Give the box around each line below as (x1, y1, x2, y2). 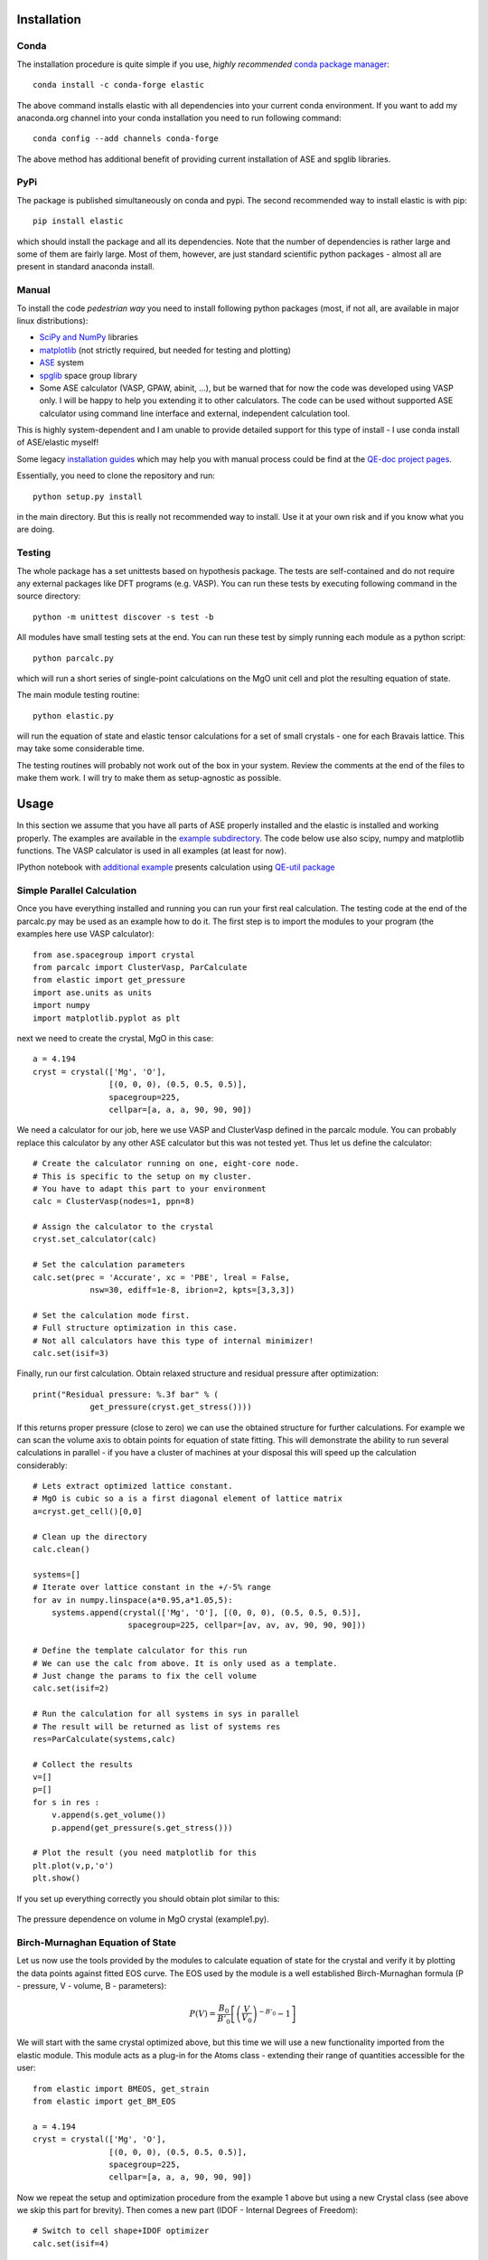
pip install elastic (33, 216, 124, 226)
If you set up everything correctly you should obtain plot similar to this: (16, 1893, 280, 1904)
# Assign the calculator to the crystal (33, 1221, 214, 1232)
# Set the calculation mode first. (33, 1310, 191, 1320)
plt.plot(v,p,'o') (33, 1860, 115, 1870)
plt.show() (33, 1873, 81, 1884)
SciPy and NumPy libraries (39, 332, 139, 343)
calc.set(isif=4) (33, 2238, 109, 2248)
